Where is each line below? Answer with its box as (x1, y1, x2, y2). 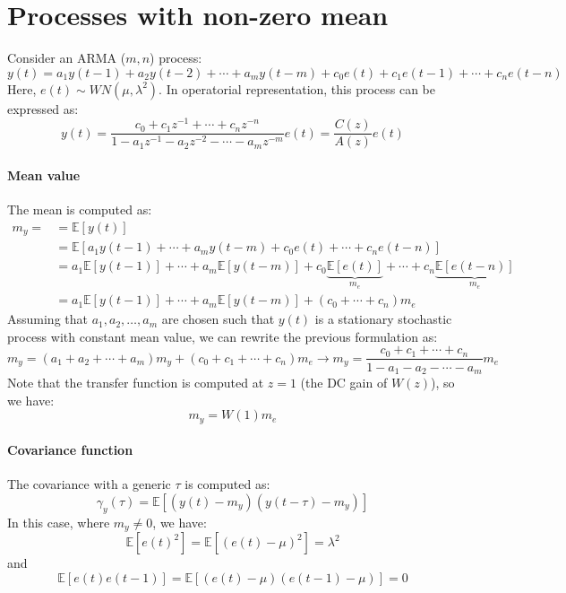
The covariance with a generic (7, 475, 171, 493)
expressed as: (7, 99, 79, 118)
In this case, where (7, 512, 110, 531)
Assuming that (7, 310, 88, 328)
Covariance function (7, 440, 133, 459)
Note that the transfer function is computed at (7, 372, 264, 391)
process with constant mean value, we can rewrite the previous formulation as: (7, 327, 438, 345)
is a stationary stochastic (314, 310, 452, 328)
